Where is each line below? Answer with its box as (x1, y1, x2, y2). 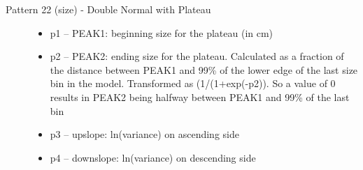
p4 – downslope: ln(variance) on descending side (50, 150, 256, 164)
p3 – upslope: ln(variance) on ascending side (50, 127, 239, 141)
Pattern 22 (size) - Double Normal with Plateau (6, 2, 211, 16)
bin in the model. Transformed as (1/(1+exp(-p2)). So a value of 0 (50, 76, 336, 91)
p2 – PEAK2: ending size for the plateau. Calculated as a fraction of (50, 49, 344, 63)
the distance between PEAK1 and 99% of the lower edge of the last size (50, 62, 358, 77)
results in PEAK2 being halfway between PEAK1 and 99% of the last (50, 89, 350, 104)
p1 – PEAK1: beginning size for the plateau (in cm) (50, 25, 273, 40)
